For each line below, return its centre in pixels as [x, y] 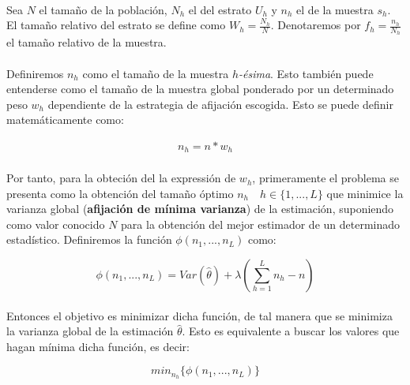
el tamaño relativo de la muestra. [87, 42]
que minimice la [365, 193]
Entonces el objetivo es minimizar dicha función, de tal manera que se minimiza [199, 315]
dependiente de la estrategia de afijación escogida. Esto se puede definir [220, 104]
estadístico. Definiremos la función [89, 239]
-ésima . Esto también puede [306, 73]
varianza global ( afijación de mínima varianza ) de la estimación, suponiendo [200, 209]
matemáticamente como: [65, 120]
